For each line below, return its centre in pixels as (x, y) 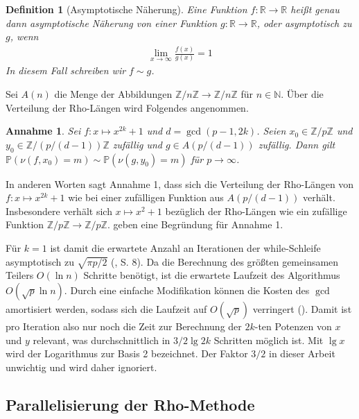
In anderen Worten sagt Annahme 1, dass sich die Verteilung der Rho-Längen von (180, 183)
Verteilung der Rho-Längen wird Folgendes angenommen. (127, 107)
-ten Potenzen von (293, 326)
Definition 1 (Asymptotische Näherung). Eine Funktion (126, 9)
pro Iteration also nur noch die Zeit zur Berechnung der (124, 326)
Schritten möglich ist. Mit (269, 340)
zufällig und (137, 144)
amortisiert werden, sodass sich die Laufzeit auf (106, 308)
